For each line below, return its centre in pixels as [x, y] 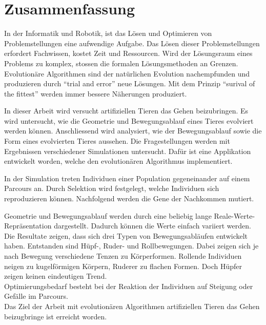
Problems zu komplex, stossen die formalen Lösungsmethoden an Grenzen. [121, 63]
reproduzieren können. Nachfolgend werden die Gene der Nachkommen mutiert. [129, 198]
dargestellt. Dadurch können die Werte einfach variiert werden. [152, 226]
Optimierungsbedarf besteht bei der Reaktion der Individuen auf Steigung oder [129, 286]
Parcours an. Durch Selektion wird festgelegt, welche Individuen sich [112, 188]
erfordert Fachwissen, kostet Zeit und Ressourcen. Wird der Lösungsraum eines [128, 53]
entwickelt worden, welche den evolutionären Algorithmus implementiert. [118, 161]
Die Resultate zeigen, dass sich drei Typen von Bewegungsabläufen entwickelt [126, 235]
